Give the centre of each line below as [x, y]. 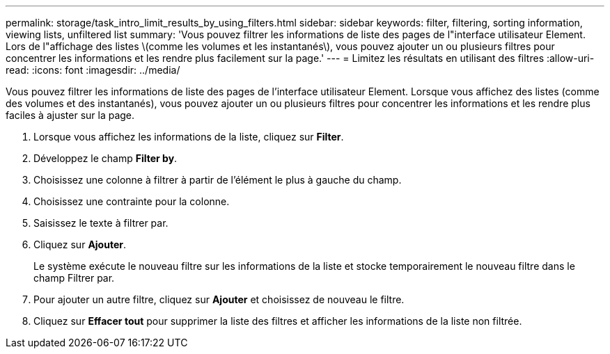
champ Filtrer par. [74, 278]
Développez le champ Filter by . [105, 158]
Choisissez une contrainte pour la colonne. [132, 201]
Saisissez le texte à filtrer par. [101, 223]
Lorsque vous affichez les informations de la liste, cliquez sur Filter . [189, 137]
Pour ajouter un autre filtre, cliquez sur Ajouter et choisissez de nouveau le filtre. [219, 299]
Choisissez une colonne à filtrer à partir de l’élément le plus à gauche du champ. [218, 180]
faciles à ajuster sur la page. [70, 115]
